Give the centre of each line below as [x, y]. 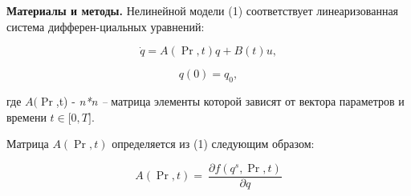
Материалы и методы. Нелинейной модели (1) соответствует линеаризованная [203, 10]
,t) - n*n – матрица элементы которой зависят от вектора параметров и [230, 100]
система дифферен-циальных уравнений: [106, 26]
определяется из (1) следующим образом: [213, 144]
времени [26, 116]
